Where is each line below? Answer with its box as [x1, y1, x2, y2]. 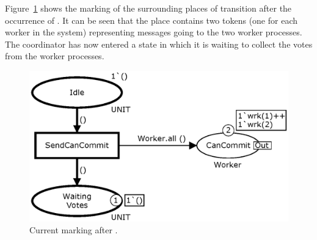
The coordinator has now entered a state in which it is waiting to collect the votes [5, 37, 313, 50]
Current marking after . [29, 224, 118, 236]
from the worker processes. [5, 49, 104, 62]
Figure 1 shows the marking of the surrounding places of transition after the [5, 2, 292, 14]
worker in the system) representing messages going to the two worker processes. [5, 26, 302, 38]
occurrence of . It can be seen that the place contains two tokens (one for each [5, 13, 297, 26]
